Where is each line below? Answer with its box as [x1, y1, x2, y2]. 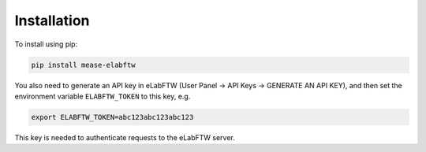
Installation [14, 12, 90, 29]
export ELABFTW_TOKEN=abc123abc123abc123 [31, 113, 194, 121]
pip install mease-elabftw [31, 60, 136, 69]
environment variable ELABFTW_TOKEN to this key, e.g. [14, 91, 191, 101]
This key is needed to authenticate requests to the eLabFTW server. [14, 132, 236, 142]
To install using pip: [14, 39, 78, 49]
